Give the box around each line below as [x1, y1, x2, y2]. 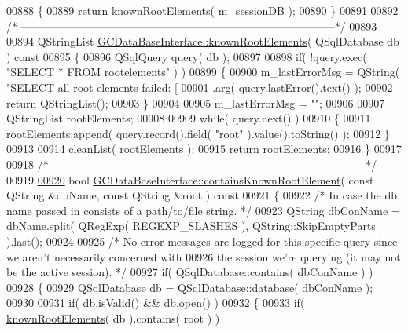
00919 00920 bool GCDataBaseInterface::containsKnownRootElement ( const [6, 171, 374, 188]
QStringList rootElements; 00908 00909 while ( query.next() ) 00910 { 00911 [6, 110, 371, 126]
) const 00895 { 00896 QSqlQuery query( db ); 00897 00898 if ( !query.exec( [6, 48, 367, 64]
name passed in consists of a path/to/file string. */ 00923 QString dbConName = [6, 202, 400, 218]
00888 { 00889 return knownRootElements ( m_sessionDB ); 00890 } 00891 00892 [6, 2, 399, 18]
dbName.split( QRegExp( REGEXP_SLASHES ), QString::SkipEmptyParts [6, 217, 376, 234]
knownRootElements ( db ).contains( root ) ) [6, 309, 220, 326]
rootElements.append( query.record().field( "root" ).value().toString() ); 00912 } [6, 125, 390, 141]
